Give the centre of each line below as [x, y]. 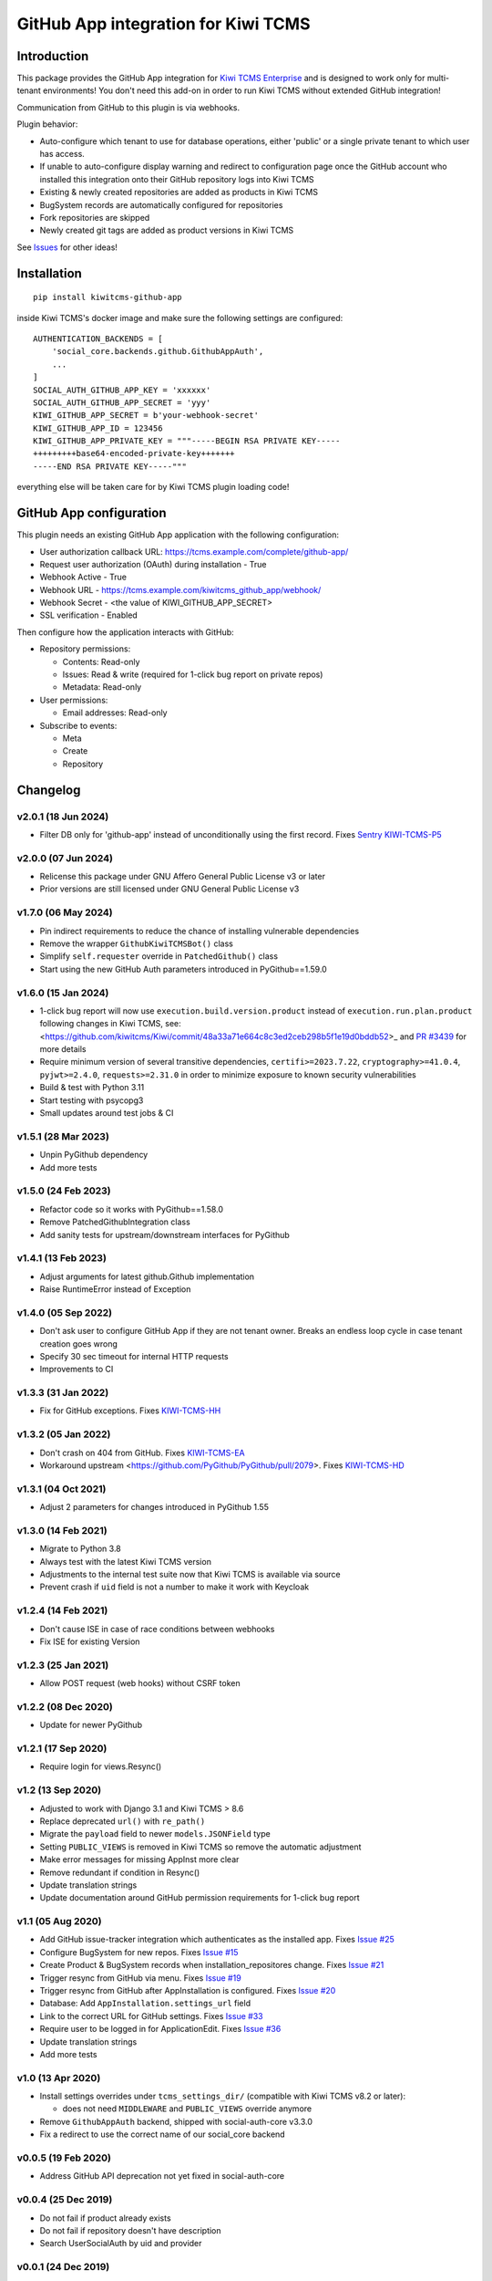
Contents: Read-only [101, 661]
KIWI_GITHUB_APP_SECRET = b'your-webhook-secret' [146, 416]
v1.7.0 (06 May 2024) [65, 912]
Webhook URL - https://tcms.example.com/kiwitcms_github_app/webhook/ [180, 589]
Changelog [49, 790]
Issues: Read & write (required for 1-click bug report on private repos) [193, 674]
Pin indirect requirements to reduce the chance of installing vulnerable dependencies [200, 931]
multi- [438, 78]
